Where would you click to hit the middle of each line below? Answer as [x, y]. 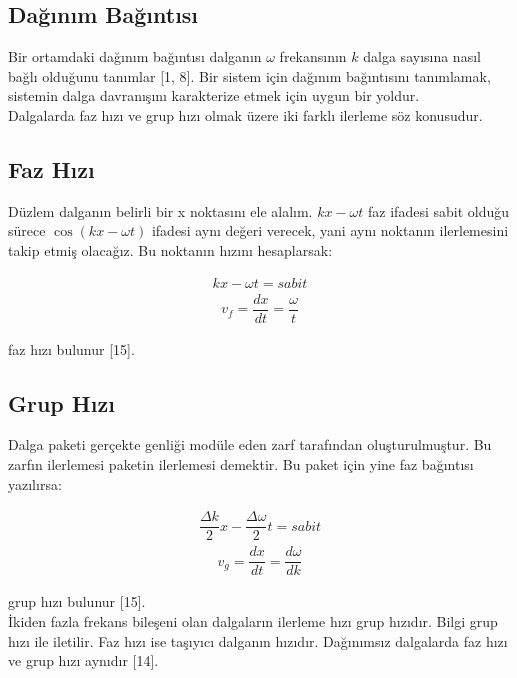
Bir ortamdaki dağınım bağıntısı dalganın [135, 56]
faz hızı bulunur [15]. [71, 348]
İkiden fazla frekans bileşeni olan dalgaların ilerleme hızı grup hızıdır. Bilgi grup [253, 621]
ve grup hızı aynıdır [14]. [83, 660]
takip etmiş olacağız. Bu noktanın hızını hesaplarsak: [170, 249]
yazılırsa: [35, 483]
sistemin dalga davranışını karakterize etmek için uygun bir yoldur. [214, 95]
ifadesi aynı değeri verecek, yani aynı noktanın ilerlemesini [330, 230]
